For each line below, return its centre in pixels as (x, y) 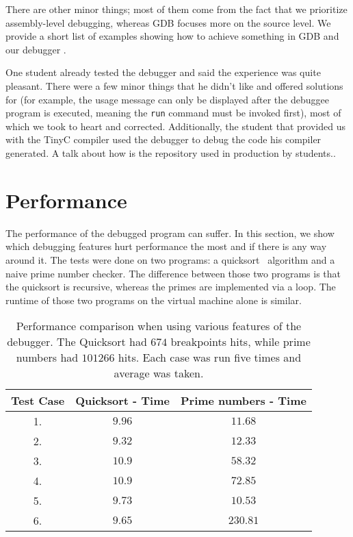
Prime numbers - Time (243, 401)
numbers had (47, 358)
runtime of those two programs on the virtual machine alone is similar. (154, 300)
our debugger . (36, 49)
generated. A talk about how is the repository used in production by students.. (171, 153)
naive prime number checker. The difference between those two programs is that (173, 273)
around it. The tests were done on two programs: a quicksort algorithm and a (170, 259)
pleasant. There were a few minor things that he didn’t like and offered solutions (174, 85)
